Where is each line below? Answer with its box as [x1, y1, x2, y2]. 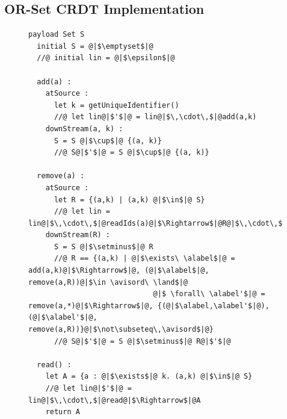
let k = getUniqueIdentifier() [54, 101, 179, 110]
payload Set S [28, 30, 85, 39]
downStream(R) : [45, 231, 111, 240]
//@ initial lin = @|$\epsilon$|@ [37, 54, 175, 63]
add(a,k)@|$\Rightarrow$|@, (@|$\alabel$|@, [28, 266, 209, 275]
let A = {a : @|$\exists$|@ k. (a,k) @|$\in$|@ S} [45, 372, 253, 381]
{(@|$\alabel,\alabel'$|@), [157, 301, 270, 310]
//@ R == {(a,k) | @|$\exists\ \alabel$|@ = [54, 254, 235, 263]
